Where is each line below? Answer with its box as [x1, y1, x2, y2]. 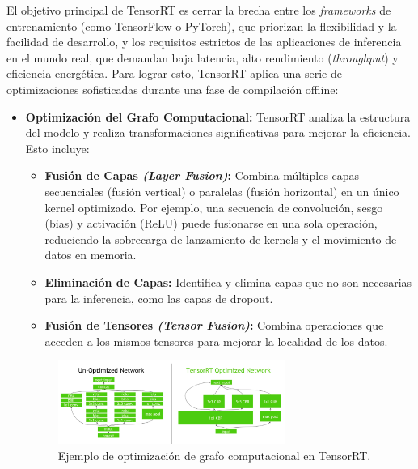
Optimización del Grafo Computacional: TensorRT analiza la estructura [25, 108, 411, 125]
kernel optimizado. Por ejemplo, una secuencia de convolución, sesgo [44, 198, 383, 215]
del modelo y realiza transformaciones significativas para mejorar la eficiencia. [25, 124, 411, 141]
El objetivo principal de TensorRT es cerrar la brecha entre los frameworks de [6, 2, 391, 18]
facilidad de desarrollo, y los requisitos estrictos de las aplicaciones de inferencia [6, 33, 402, 50]
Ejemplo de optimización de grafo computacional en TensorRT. [57, 446, 371, 463]
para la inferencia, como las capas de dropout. [44, 289, 273, 306]
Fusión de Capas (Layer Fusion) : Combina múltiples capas [44, 167, 360, 184]
